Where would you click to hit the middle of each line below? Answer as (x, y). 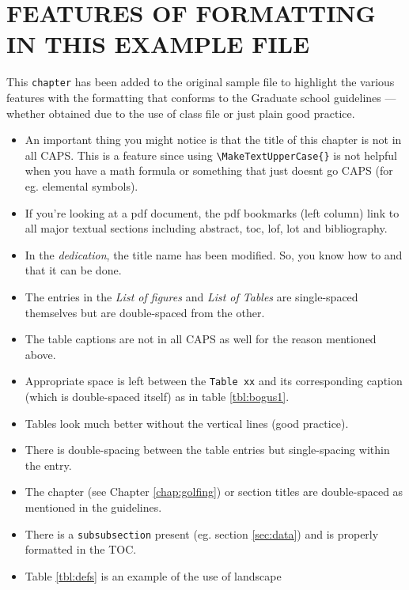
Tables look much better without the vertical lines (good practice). (187, 423)
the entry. (48, 465)
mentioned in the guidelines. (93, 507)
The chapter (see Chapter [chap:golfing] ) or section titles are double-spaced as (214, 492)
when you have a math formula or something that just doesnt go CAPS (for (209, 170)
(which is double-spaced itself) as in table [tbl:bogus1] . (157, 396)
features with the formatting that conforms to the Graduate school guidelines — (201, 97)
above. (40, 354)
